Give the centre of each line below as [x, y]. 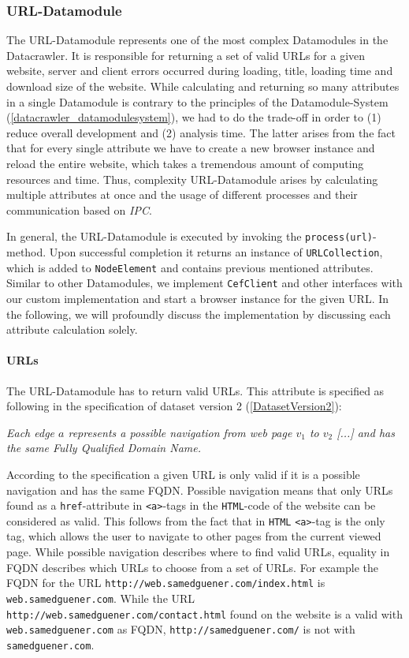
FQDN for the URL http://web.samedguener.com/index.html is [166, 583]
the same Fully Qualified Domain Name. [104, 448]
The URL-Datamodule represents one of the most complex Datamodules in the [197, 40]
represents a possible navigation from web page [180, 432]
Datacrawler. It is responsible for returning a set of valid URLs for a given [186, 55]
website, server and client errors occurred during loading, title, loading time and [200, 71]
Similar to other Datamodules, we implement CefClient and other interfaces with [204, 283]
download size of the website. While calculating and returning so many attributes [203, 86]
